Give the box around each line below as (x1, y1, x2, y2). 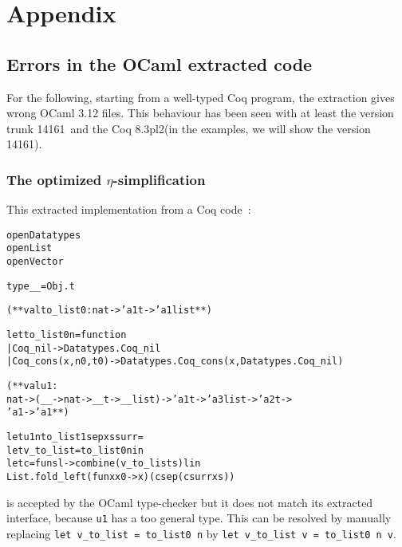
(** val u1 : (6, 380, 58, 392)
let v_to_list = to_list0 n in (6, 444, 144, 456)
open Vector (6, 256, 64, 268)
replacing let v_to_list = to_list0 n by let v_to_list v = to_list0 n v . (6, 525, 396, 541)
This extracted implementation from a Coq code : (6, 201, 251, 218)
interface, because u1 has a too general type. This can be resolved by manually (6, 510, 392, 526)
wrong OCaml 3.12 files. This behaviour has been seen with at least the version (6, 104, 394, 121)
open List (6, 242, 53, 254)
